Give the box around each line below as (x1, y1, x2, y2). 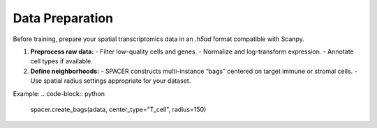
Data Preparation (13, 10, 114, 26)
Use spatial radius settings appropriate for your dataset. (30, 77, 191, 85)
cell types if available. (30, 57, 94, 65)
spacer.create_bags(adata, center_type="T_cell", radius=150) (30, 105, 207, 113)
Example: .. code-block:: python (13, 89, 105, 97)
